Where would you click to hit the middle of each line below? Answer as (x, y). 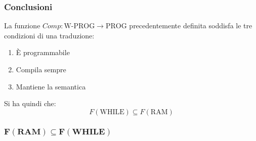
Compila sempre (41, 69)
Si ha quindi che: (30, 103)
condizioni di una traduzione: (49, 35)
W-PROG (79, 27)
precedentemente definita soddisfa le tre (191, 26)
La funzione (22, 26)
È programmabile (43, 52)
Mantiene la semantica (51, 86)
